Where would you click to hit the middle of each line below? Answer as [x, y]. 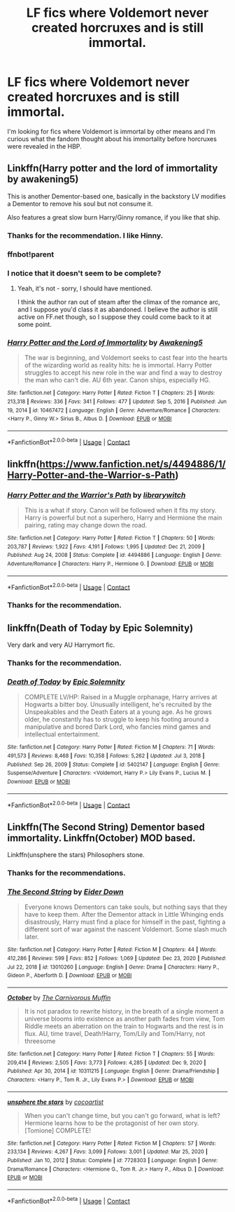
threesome [40, 1041]
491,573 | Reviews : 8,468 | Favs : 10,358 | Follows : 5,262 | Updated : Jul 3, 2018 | [106, 756]
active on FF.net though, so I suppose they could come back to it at [114, 316]
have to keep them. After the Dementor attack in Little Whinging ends [124, 915]
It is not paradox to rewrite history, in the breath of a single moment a [124, 1011]
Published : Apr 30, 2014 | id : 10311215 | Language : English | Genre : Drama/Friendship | [113, 1071]
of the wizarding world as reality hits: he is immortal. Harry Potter [118, 365]
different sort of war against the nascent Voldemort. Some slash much [126, 929]
